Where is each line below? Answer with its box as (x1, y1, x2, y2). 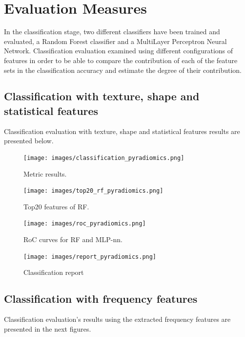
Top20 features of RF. (23, 201, 89, 211)
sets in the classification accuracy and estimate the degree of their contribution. (4, 65, 242, 75)
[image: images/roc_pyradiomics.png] (23, 220, 146, 227)
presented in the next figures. (4, 323, 91, 334)
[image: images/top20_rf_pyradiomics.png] (23, 187, 163, 195)
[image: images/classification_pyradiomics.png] (23, 154, 184, 161)
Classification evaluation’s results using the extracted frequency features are (4, 314, 231, 324)
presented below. (4, 135, 54, 146)
